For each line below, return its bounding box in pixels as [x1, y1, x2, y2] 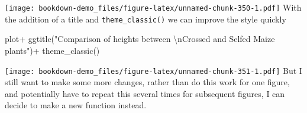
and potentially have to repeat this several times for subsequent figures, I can [5, 87, 285, 99]
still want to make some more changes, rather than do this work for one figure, [5, 76, 290, 88]
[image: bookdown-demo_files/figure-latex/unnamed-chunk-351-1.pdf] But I [5, 64, 302, 76]
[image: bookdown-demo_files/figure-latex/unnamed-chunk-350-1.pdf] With [5, 1, 302, 13]
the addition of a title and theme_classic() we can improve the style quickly [5, 12, 286, 25]
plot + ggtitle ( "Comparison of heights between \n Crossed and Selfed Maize [5, 33, 275, 45]
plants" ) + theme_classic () [5, 44, 100, 56]
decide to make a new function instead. [5, 99, 147, 111]
